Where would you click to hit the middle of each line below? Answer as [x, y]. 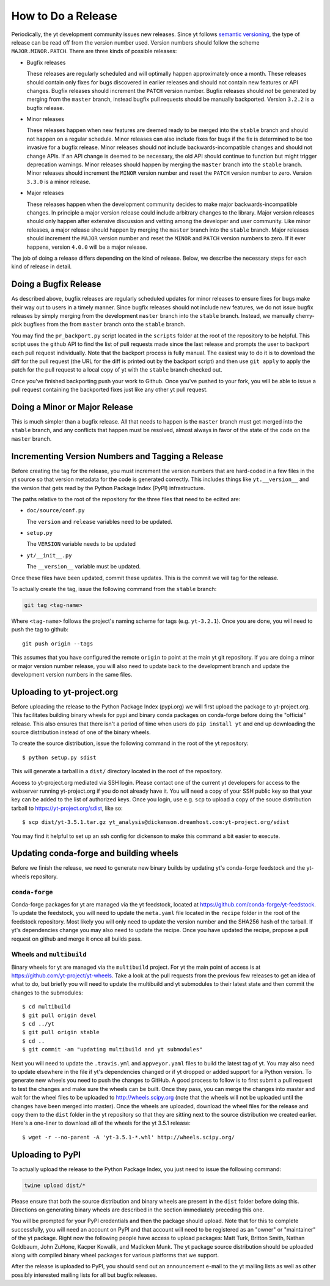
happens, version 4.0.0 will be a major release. [87, 247]
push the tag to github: [40, 630]
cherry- [305, 316]
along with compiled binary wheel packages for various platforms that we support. [115, 1255]
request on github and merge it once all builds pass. [77, 939]
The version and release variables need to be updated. [99, 521]
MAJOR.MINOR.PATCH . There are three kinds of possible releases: [94, 51]
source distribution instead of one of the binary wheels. [81, 732]
